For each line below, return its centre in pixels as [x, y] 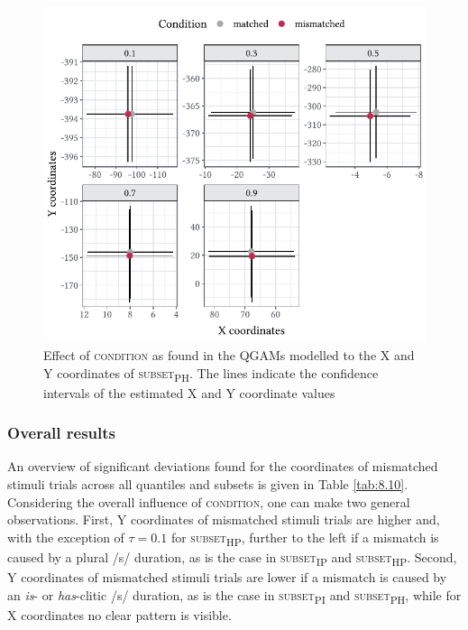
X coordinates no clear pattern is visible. [119, 614]
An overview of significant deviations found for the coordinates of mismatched [223, 466]
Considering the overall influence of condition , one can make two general [209, 501]
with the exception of [66, 537]
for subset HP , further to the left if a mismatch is [305, 538]
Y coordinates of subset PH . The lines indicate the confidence [211, 374]
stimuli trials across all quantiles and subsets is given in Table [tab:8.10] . [208, 484]
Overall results [61, 433]
